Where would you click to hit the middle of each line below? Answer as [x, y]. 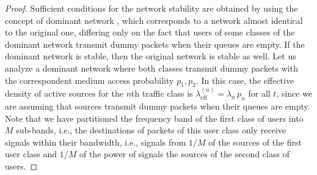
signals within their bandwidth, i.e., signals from [96, 142]
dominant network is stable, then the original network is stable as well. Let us [151, 56]
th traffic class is [162, 93]
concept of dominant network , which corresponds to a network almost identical [154, 20]
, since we [294, 93]
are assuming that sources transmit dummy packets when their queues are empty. [158, 106]
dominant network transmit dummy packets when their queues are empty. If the [155, 44]
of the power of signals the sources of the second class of [184, 154]
